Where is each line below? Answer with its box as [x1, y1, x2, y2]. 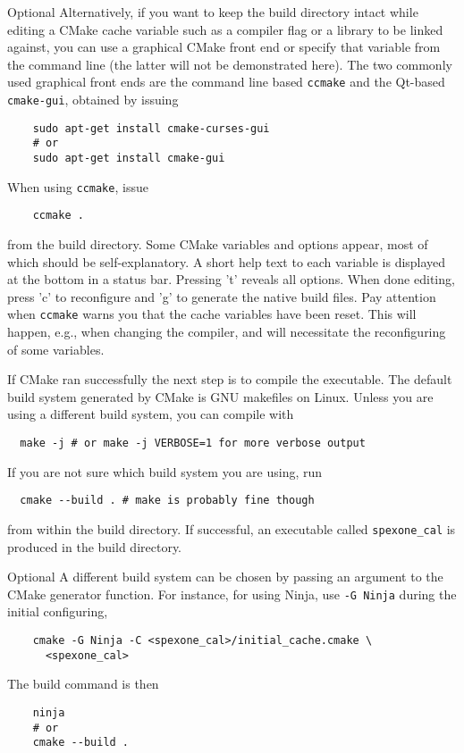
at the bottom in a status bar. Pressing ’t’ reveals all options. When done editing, [7, 270, 455, 289]
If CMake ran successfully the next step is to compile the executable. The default [7, 370, 452, 389]
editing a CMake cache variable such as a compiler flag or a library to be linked [7, 20, 443, 38]
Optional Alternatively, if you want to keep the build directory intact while [7, 3, 418, 21]
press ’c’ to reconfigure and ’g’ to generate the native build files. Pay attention [7, 287, 436, 305]
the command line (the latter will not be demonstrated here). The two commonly [7, 54, 452, 73]
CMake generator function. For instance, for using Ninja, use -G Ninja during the [7, 584, 457, 603]
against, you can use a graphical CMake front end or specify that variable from [7, 38, 441, 56]
